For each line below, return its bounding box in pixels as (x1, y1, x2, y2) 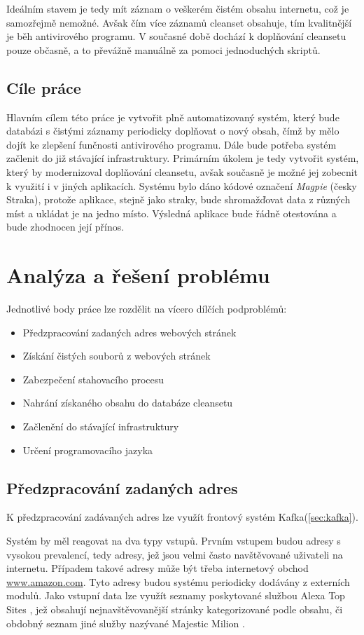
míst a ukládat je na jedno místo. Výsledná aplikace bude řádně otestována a (6, 205, 337, 220)
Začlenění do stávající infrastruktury (22, 419, 179, 434)
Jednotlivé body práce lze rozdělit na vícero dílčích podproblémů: (6, 301, 287, 316)
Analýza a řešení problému (6, 261, 270, 289)
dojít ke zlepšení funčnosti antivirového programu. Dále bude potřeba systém (6, 137, 337, 151)
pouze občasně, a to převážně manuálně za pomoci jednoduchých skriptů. (6, 42, 321, 57)
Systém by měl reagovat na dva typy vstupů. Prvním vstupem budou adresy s (6, 533, 341, 547)
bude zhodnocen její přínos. (6, 219, 125, 234)
